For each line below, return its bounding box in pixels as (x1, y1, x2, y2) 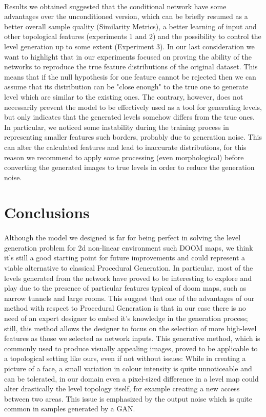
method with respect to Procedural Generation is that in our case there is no (4, 302, 246, 313)
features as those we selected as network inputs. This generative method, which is (4, 333, 260, 344)
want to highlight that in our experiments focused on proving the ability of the (4, 51, 252, 62)
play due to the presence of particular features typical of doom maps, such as (4, 282, 247, 293)
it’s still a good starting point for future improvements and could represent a (4, 252, 245, 263)
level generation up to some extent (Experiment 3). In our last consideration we (4, 41, 255, 51)
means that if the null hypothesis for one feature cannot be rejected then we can (4, 71, 256, 82)
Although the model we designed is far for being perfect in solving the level (4, 232, 241, 243)
